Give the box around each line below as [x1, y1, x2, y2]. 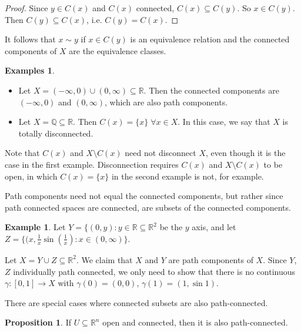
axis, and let [192, 221, 236, 233]
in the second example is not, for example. [111, 170, 264, 182]
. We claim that [76, 253, 133, 265]
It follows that [5, 33, 56, 45]
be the [159, 221, 183, 233]
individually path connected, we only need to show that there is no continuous [13, 265, 296, 277]
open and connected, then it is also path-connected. [102, 316, 288, 328]
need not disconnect [125, 147, 196, 159]
